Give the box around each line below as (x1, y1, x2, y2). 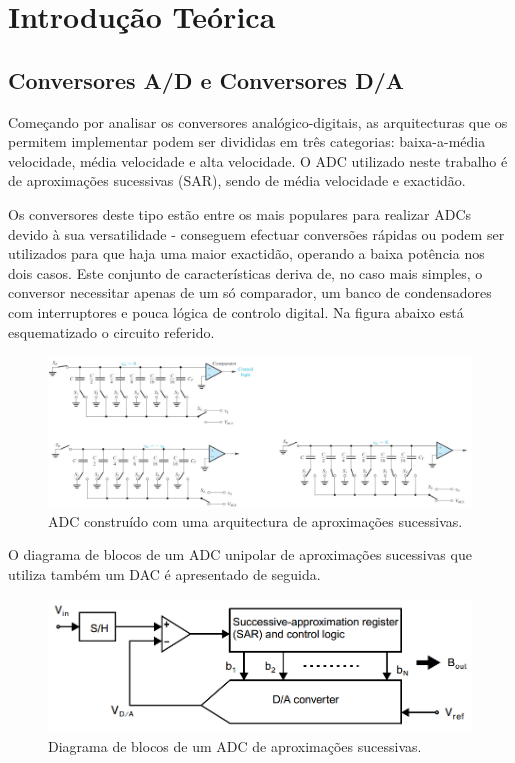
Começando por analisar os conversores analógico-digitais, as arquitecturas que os (8, 111, 508, 132)
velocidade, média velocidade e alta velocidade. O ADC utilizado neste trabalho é (8, 150, 508, 171)
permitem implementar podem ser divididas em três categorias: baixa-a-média (8, 131, 486, 152)
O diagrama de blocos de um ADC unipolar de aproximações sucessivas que (8, 544, 472, 565)
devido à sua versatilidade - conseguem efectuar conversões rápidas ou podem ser (8, 223, 505, 244)
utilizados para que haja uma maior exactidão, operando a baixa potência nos (8, 243, 485, 264)
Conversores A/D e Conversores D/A (8, 64, 404, 95)
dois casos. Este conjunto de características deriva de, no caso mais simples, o (8, 262, 483, 283)
